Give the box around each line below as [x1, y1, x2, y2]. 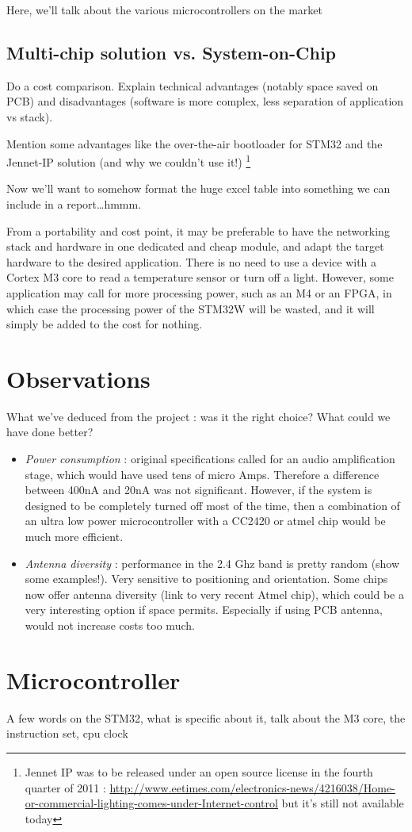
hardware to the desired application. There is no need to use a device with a [6, 253, 377, 270]
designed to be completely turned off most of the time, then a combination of [25, 497, 400, 513]
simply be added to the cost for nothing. [6, 316, 203, 332]
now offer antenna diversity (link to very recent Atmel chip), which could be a [25, 585, 404, 602]
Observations [6, 362, 151, 394]
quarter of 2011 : [25, 779, 106, 796]
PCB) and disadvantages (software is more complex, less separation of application [6, 93, 404, 109]
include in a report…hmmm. [6, 196, 142, 213]
